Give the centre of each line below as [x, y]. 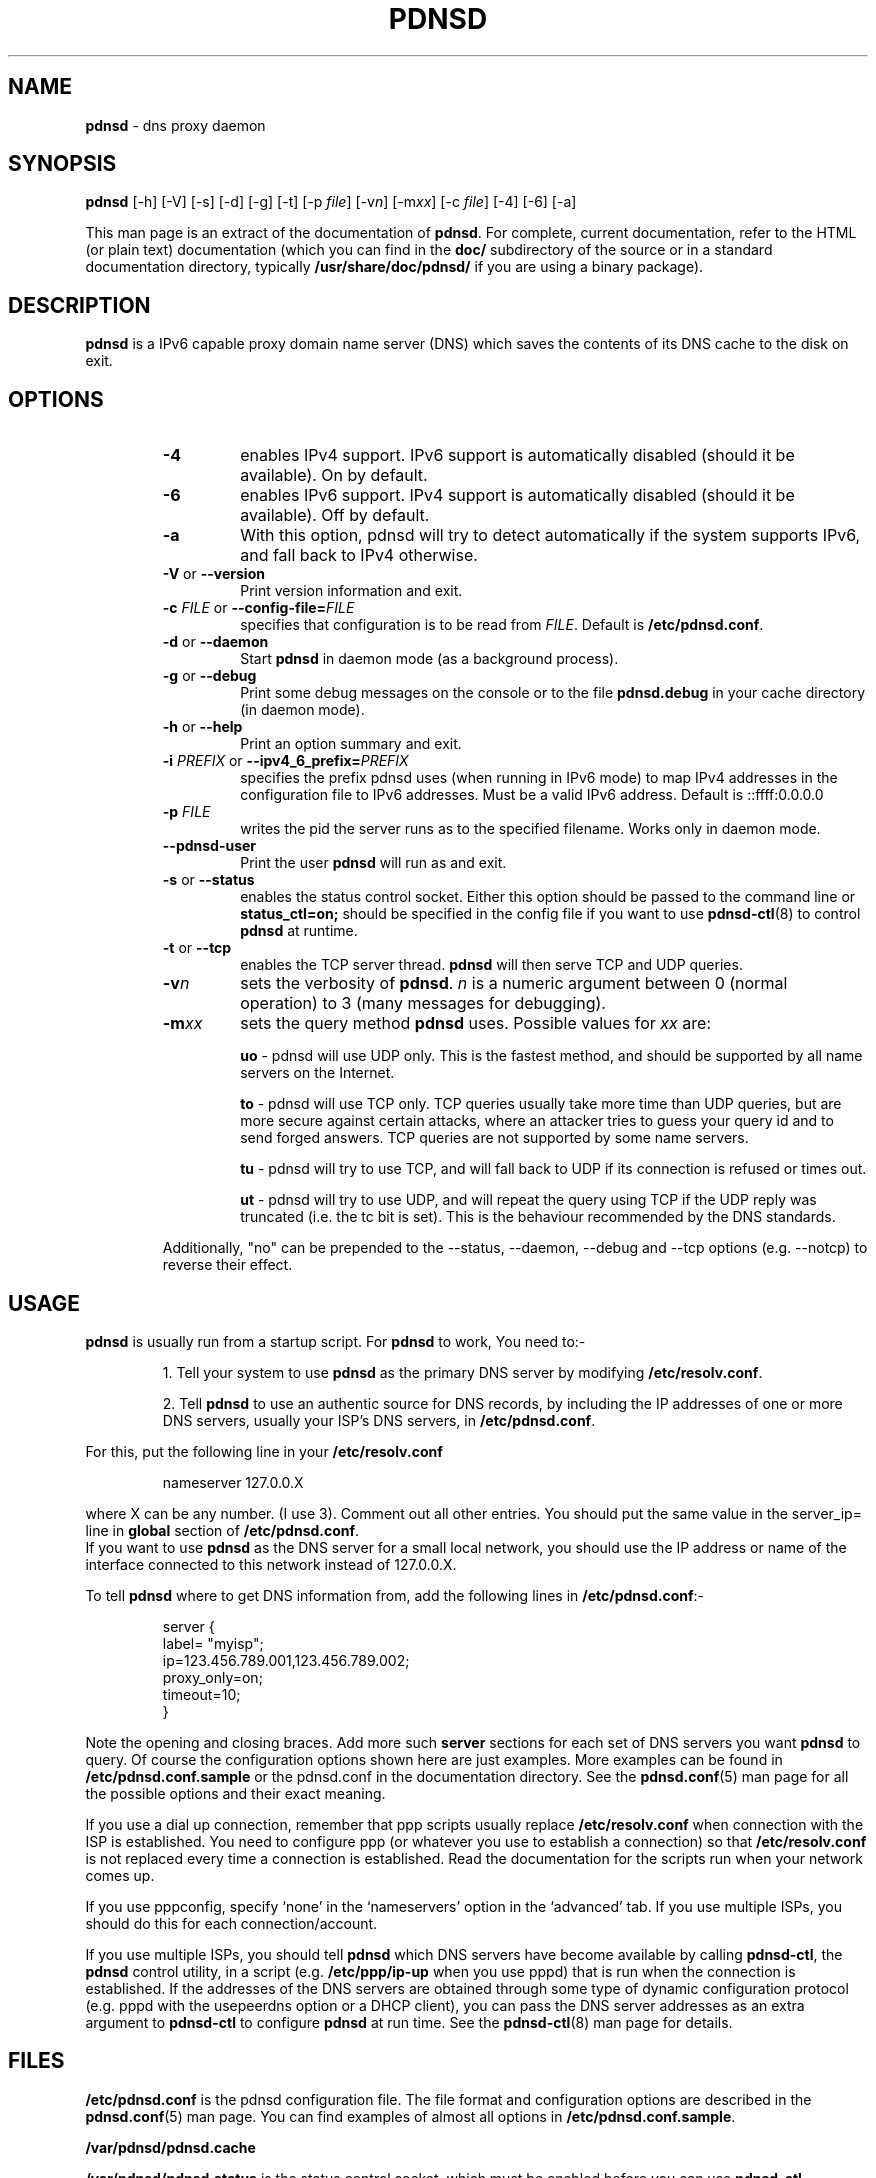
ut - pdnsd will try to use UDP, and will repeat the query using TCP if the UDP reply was [528, 1200]
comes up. [120, 1875]
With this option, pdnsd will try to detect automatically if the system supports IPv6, [550, 535]
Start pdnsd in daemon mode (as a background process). [429, 659]
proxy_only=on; [212, 1677]
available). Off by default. [335, 515]
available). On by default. [334, 475]
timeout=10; [201, 1694]
